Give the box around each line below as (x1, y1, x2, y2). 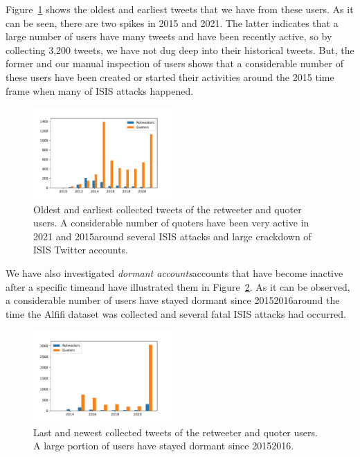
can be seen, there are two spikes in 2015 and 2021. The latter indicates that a (6, 15, 339, 30)
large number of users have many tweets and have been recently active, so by (6, 29, 332, 44)
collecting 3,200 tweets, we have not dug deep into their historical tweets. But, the (6, 42, 354, 57)
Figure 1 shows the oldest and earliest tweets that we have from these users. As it (6, 2, 354, 16)
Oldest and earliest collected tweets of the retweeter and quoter (33, 201, 302, 216)
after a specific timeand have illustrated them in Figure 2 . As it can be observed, (6, 279, 350, 294)
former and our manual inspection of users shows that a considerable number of (6, 56, 343, 71)
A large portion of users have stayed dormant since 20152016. (33, 438, 294, 453)
